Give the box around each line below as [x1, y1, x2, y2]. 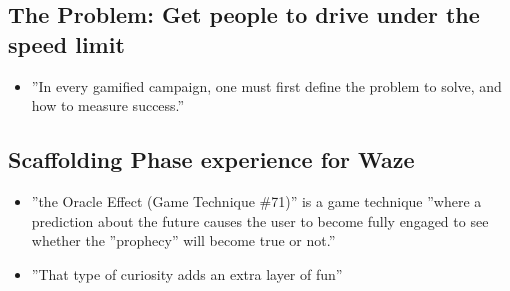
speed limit [8, 28, 125, 59]
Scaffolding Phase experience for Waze [8, 144, 415, 175]
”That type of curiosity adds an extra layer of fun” [31, 263, 343, 284]
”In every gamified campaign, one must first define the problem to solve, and [31, 75, 502, 96]
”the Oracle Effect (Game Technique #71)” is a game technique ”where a [31, 190, 482, 211]
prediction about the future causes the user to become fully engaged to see [31, 210, 489, 231]
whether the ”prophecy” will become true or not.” [31, 230, 336, 251]
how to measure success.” [31, 95, 185, 116]
